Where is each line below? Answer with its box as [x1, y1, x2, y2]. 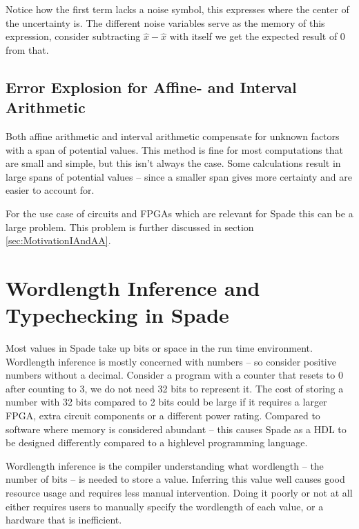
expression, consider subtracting [6, 29, 141, 43]
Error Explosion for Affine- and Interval [6, 76, 297, 97]
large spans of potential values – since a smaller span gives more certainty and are [6, 169, 352, 183]
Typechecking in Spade [6, 301, 229, 329]
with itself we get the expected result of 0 [169, 29, 345, 43]
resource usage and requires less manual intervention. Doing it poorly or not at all [6, 485, 353, 499]
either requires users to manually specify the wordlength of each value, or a [6, 499, 324, 513]
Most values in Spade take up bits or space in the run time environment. [6, 341, 313, 355]
